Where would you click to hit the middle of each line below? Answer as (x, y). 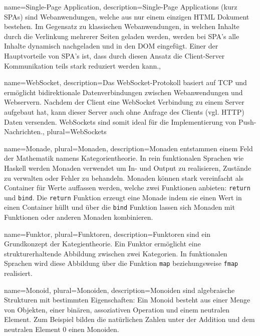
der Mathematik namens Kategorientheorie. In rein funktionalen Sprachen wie (124, 158)
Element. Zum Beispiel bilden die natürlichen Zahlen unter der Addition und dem (129, 319)
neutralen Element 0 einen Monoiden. (62, 329)
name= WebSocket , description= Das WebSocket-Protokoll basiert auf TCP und (125, 82)
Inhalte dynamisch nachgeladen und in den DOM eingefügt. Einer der (111, 46)
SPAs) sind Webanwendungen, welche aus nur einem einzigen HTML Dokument (127, 16)
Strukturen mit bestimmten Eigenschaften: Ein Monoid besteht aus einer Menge (127, 300)
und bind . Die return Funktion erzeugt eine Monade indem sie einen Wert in (123, 197)
